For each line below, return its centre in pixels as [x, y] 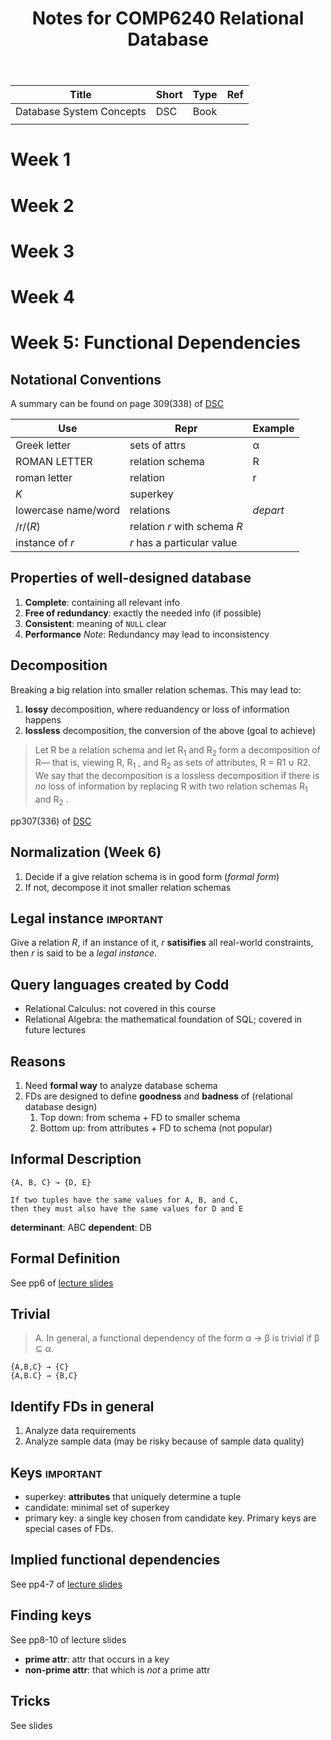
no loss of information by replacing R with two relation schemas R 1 [171, 787]
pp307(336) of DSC [51, 821]
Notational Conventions [86, 379]
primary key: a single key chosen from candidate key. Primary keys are [170, 1518]
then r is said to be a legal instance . [84, 953]
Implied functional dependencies [115, 1560]
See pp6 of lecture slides [62, 1283]
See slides [31, 1725]
